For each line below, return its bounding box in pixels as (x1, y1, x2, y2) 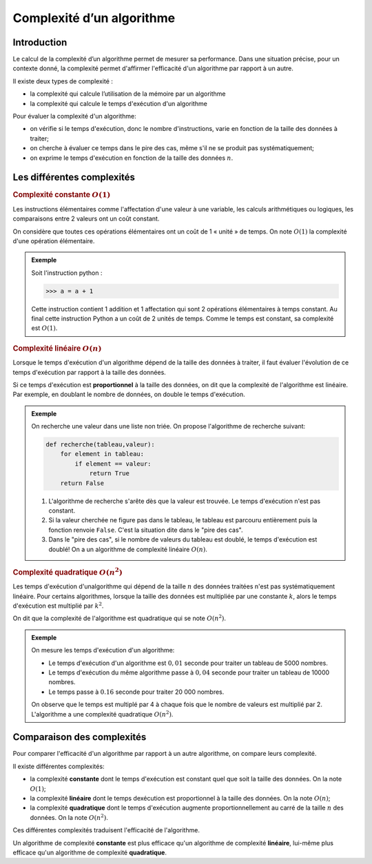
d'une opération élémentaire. (12, 236, 95, 245)
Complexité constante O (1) (12, 190, 111, 200)
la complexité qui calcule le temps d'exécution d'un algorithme (30, 99, 208, 107)
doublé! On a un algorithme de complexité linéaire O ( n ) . (48, 545, 208, 553)
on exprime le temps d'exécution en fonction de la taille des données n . (30, 154, 234, 162)
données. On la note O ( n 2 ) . (30, 813, 108, 821)
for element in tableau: (60, 450, 145, 458)
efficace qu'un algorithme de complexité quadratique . (12, 848, 167, 856)
